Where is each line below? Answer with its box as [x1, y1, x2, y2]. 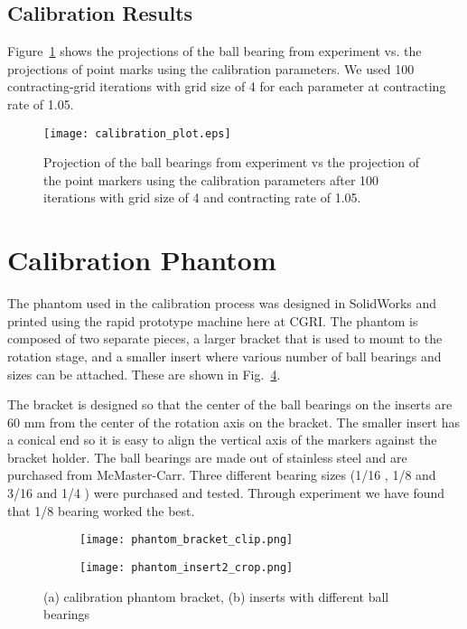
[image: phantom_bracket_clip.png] [79, 533, 294, 547]
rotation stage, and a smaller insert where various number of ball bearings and [7, 346, 442, 365]
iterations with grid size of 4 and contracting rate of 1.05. [43, 188, 361, 207]
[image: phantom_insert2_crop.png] [79, 560, 294, 574]
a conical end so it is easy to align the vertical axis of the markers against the [7, 430, 437, 449]
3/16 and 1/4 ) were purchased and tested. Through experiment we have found [7, 483, 445, 502]
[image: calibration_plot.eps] [43, 127, 231, 140]
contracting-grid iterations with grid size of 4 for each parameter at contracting [7, 77, 446, 96]
